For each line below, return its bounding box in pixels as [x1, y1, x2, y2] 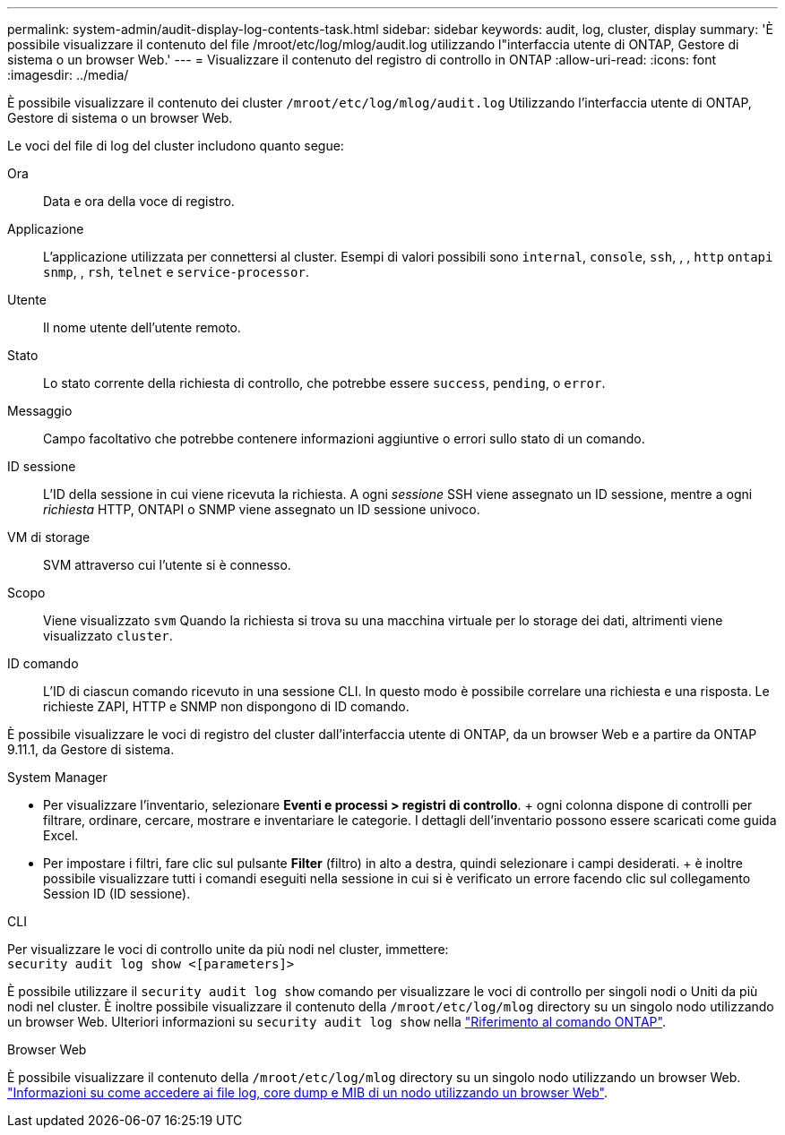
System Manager [7, 770, 108, 785]
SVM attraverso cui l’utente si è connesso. [43, 557, 291, 572]
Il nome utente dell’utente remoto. [43, 320, 241, 335]
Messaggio [7, 403, 73, 418]
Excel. [43, 828, 79, 843]
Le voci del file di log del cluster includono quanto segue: [7, 138, 344, 153]
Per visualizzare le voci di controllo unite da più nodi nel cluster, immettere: [7, 942, 449, 957]
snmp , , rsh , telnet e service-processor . [43, 264, 309, 279]
